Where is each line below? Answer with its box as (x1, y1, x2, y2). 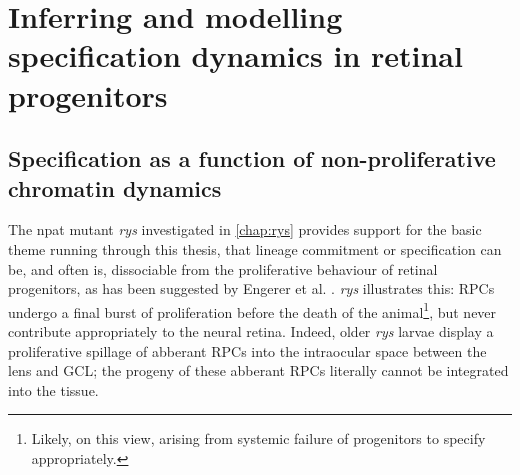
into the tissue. (8, 379, 99, 400)
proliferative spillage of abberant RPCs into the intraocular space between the (8, 340, 487, 361)
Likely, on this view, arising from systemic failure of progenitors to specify (31, 428, 486, 449)
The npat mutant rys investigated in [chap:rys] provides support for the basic (8, 219, 482, 240)
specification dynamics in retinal (8, 35, 463, 76)
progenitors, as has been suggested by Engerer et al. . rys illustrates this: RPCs (8, 278, 495, 299)
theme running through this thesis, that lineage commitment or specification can (8, 238, 502, 259)
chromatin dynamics (8, 172, 222, 203)
